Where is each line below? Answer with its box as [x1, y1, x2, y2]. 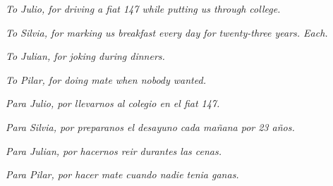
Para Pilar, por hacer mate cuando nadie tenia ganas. [6, 167, 239, 182]
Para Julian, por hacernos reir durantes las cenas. [6, 143, 222, 158]
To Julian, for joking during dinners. [6, 49, 165, 63]
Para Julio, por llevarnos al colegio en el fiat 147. [6, 96, 220, 111]
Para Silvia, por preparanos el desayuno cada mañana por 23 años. [6, 119, 295, 134]
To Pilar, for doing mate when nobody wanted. [6, 72, 206, 87]
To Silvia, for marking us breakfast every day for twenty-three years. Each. [6, 25, 328, 39]
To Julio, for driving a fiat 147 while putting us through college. [6, 1, 281, 15]
